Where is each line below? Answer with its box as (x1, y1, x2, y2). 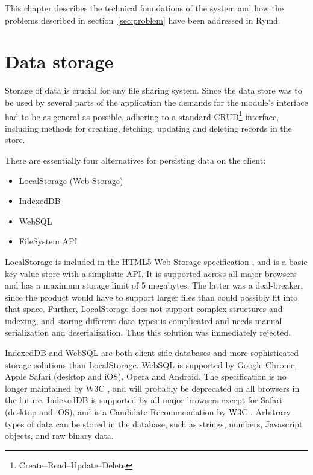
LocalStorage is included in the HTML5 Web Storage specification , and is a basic (5, 255, 308, 267)
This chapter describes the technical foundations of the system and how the (5, 2, 284, 14)
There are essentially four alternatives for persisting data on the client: (5, 153, 266, 166)
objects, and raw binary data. (5, 429, 114, 442)
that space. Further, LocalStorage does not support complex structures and (5, 302, 283, 315)
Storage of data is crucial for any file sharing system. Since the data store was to (5, 84, 302, 97)
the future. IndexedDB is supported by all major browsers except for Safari (5, 394, 282, 406)
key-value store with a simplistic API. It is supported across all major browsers (5, 267, 297, 279)
